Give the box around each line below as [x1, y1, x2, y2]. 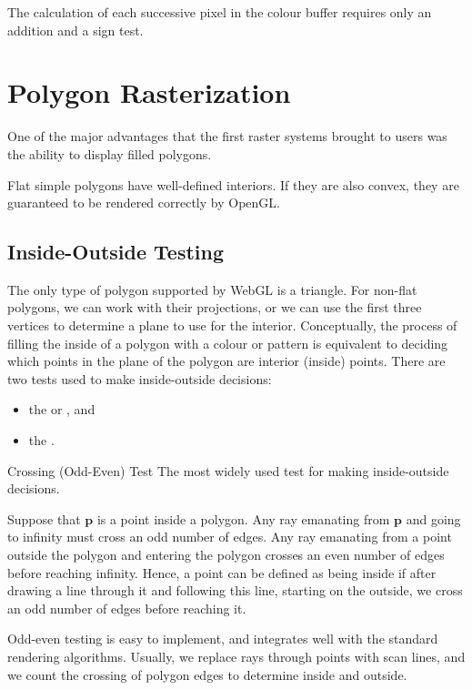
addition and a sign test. [7, 20, 144, 39]
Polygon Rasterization [7, 74, 291, 111]
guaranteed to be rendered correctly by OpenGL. [7, 193, 280, 212]
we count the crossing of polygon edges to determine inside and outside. [7, 665, 407, 684]
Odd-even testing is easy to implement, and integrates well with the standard [7, 629, 438, 648]
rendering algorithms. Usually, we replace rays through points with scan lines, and [7, 646, 466, 665]
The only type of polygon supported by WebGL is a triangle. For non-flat [7, 279, 417, 299]
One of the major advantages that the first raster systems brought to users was [7, 127, 447, 146]
